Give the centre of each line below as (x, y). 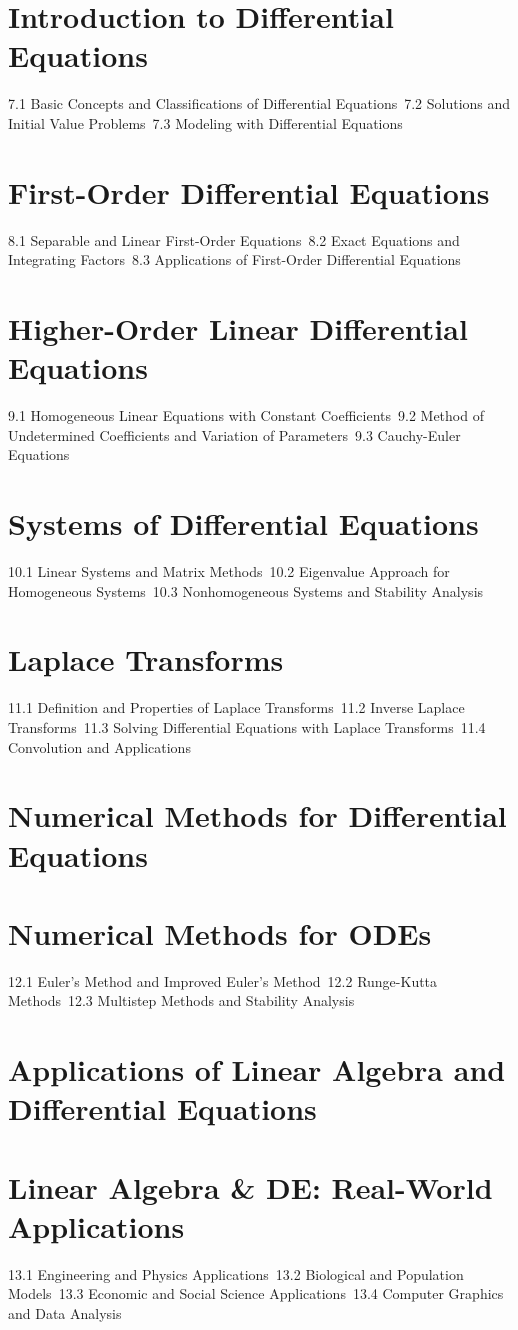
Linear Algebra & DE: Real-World (250, 1186)
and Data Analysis (65, 1313)
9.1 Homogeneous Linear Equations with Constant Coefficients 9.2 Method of (246, 415)
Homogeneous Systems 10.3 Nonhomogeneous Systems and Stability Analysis (246, 590)
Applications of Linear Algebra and (257, 1069)
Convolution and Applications (99, 746)
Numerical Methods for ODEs (220, 932)
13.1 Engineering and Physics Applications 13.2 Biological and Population (236, 1273)
